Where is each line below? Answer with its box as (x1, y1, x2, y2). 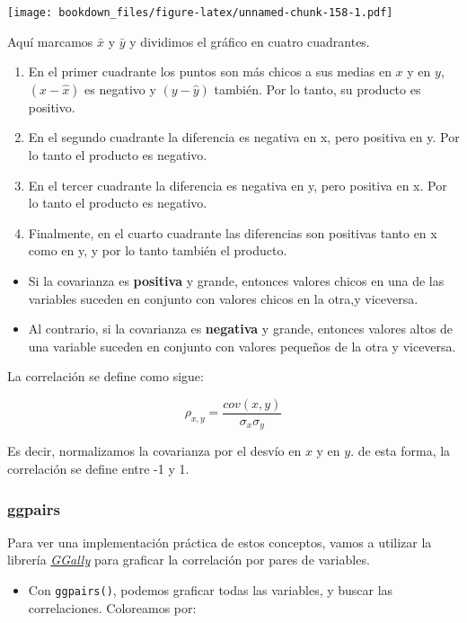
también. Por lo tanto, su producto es (214, 79, 421, 98)
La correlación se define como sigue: (7, 367, 204, 386)
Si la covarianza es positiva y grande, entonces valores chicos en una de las (28, 271, 445, 289)
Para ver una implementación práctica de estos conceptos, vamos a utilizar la (7, 532, 432, 551)
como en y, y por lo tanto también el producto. (28, 241, 287, 260)
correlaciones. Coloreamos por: (28, 598, 197, 617)
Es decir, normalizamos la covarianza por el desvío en (7, 441, 302, 460)
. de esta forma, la (350, 441, 451, 460)
